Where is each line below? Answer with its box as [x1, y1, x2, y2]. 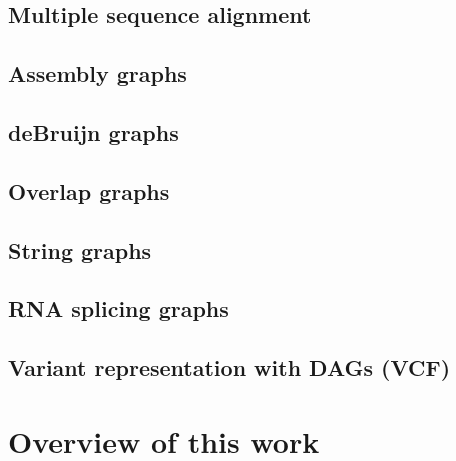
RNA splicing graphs [8, 293, 229, 324]
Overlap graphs [8, 175, 170, 206]
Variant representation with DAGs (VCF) [8, 352, 451, 383]
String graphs [8, 234, 152, 265]
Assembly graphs [8, 58, 187, 89]
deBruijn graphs [8, 116, 179, 147]
